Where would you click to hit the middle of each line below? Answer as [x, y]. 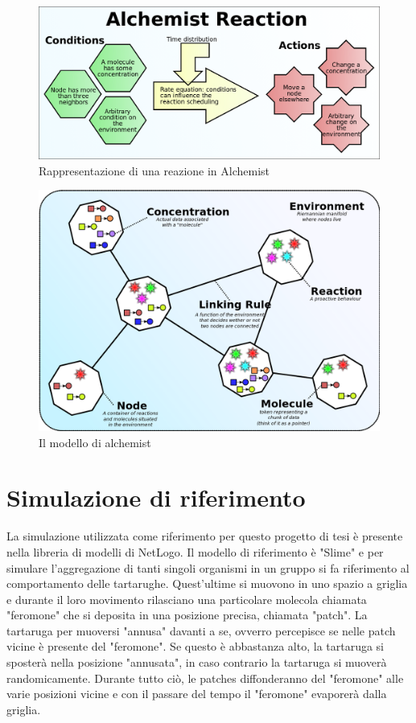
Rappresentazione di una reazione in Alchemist [154, 170]
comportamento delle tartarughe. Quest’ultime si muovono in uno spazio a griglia [207, 583]
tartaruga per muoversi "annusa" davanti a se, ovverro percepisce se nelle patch [201, 630]
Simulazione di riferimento [156, 497]
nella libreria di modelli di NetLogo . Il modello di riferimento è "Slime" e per [195, 551]
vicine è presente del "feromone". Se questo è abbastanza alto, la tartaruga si [196, 646]
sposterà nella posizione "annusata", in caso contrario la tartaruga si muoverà [197, 662]
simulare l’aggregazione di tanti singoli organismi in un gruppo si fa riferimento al [208, 567]
